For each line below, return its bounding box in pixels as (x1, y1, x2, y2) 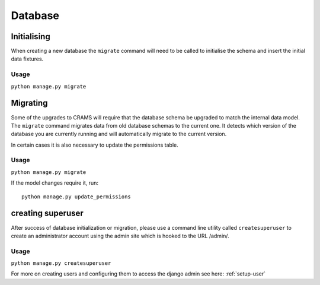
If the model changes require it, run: (11, 179, 99, 186)
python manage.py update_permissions (21, 193, 132, 200)
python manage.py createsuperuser (11, 260, 111, 267)
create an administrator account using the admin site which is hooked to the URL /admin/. (11, 232, 229, 239)
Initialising (11, 31, 50, 42)
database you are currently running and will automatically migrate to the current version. (11, 131, 227, 138)
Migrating (11, 98, 48, 108)
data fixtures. (11, 55, 44, 62)
